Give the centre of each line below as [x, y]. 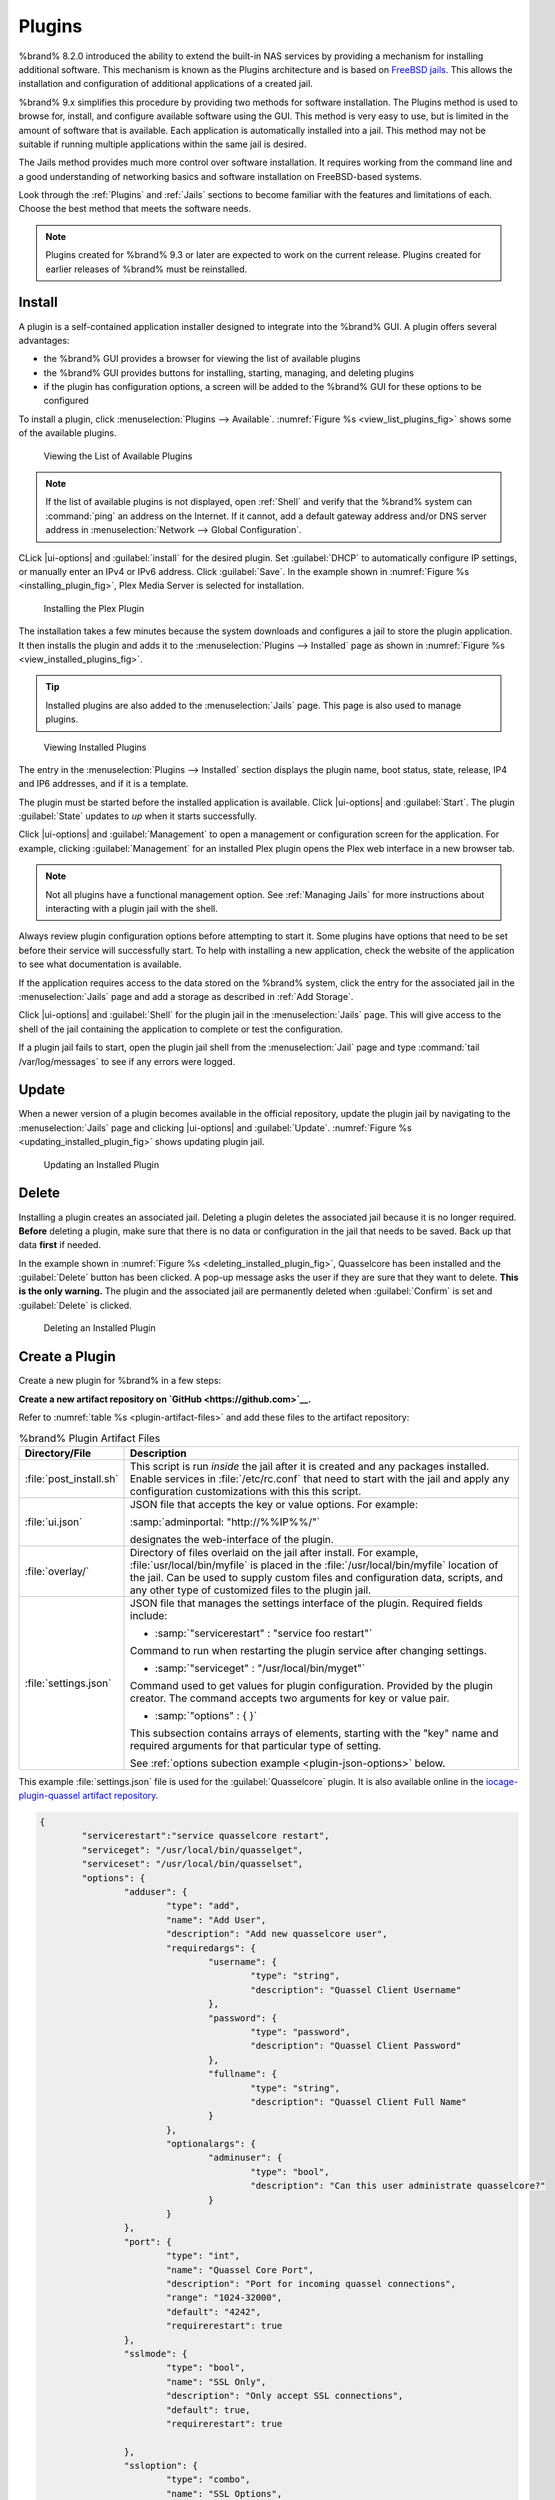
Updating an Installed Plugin [101, 1164]
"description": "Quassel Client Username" [356, 1989]
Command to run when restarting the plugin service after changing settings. [308, 1650]
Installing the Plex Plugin [94, 608]
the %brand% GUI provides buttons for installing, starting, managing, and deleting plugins [229, 372]
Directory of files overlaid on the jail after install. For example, [274, 1552]
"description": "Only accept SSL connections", [284, 2396]
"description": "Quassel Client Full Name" [358, 2101]
